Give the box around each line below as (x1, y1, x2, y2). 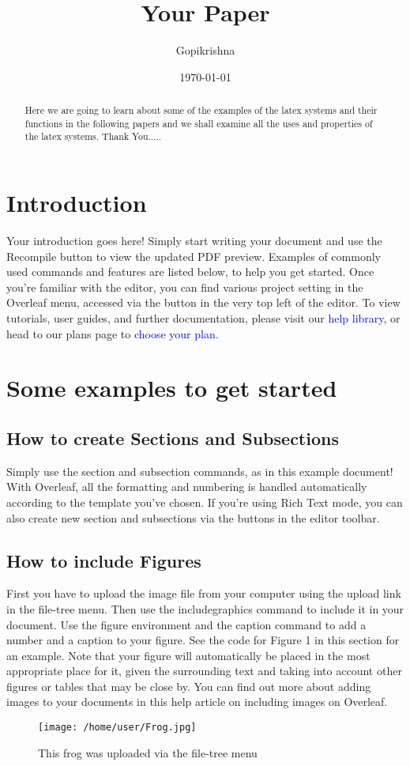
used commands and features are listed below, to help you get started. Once (6, 263, 374, 280)
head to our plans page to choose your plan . (6, 325, 219, 341)
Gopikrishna (175, 42, 235, 58)
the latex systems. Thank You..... (24, 130, 162, 143)
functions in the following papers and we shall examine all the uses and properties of (24, 116, 373, 130)
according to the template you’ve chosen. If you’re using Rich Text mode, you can (6, 493, 403, 510)
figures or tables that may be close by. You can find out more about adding (6, 677, 371, 694)
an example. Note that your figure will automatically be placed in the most (6, 647, 371, 663)
